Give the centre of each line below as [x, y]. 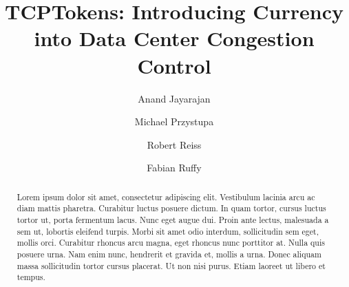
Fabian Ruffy [174, 168]
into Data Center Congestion [174, 38]
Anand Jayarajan [174, 98]
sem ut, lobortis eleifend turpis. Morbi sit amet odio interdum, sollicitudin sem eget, [168, 231]
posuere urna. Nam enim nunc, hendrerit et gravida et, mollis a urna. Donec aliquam [169, 254]
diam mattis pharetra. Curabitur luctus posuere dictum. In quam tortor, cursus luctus [171, 208]
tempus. [31, 277]
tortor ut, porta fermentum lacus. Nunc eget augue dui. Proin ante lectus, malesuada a [173, 219]
